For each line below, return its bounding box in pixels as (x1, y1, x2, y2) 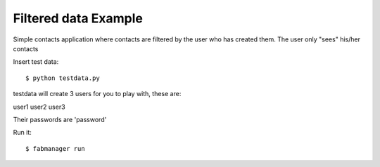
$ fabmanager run (25, 145, 85, 152)
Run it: (13, 128, 32, 137)
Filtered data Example (13, 11, 144, 26)
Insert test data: (13, 58, 59, 66)
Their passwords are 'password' (13, 115, 107, 123)
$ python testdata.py (25, 74, 100, 82)
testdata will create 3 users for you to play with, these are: (13, 90, 182, 98)
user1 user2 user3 (13, 102, 66, 111)
